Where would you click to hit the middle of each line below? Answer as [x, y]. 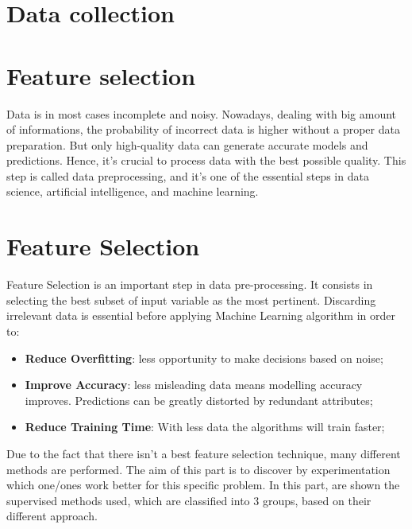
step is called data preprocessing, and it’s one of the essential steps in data [188, 175]
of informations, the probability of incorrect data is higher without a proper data [203, 129]
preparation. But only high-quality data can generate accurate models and [187, 144]
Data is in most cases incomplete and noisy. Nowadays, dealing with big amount [202, 113]
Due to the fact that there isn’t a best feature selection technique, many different [204, 453]
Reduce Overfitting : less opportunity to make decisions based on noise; [204, 358]
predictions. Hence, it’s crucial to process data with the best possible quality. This [206, 160]
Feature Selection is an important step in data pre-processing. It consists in [190, 284]
